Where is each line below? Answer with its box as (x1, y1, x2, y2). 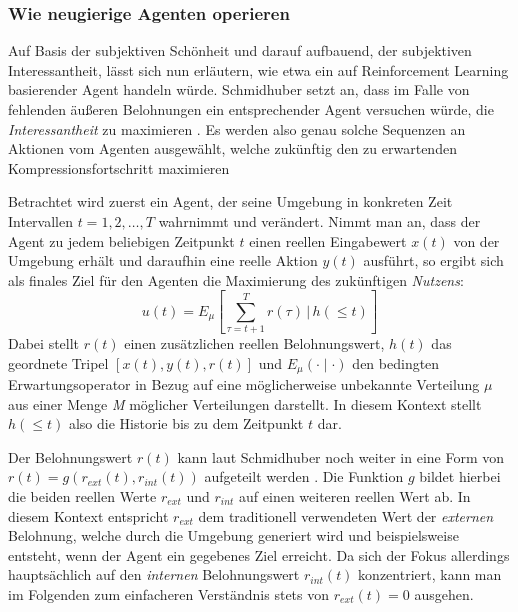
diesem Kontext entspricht (8, 505, 169, 526)
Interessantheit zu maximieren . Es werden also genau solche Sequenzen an (8, 118, 466, 139)
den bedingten (352, 352, 440, 373)
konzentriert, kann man (358, 564, 502, 585)
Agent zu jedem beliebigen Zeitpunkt (8, 230, 235, 251)
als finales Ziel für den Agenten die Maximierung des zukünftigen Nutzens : (8, 269, 464, 290)
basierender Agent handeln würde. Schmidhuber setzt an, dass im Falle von (8, 79, 470, 100)
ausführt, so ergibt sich (363, 250, 504, 271)
